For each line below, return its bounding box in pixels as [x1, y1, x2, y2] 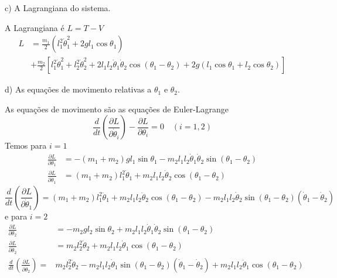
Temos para [5, 139, 47, 152]
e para [5, 210, 28, 222]
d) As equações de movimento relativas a [5, 83, 152, 95]
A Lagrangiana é [5, 21, 64, 33]
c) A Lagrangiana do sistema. [5, 2, 111, 13]
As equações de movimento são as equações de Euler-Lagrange [5, 102, 229, 115]
